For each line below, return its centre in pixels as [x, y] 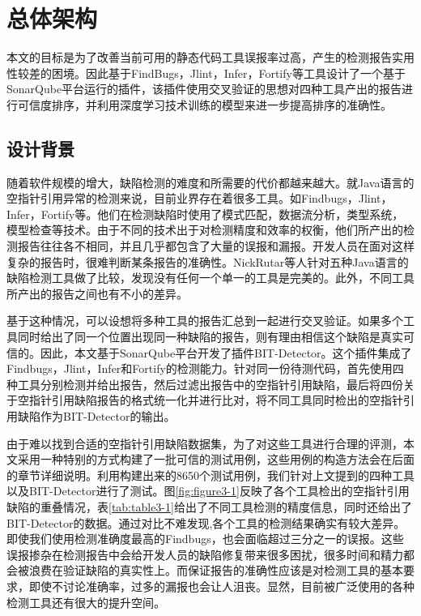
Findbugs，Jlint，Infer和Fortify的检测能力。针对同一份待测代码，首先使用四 [205, 368]
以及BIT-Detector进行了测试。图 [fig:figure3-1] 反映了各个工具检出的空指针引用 [208, 491]
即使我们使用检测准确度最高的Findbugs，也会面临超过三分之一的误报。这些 [205, 539]
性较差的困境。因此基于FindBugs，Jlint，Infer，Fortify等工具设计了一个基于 [206, 73]
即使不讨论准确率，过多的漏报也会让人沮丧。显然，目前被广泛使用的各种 [221, 586]
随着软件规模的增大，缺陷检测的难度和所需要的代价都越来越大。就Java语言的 [210, 182]
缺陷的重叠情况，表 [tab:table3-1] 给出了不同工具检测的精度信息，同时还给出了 [209, 506]
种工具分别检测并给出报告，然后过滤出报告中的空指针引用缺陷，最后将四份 [205, 384]
